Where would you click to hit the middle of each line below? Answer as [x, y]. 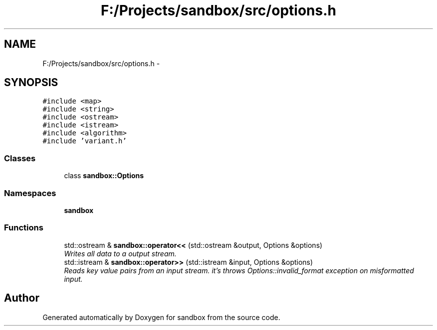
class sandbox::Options [104, 176]
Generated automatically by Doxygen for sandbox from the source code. [161, 317]
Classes [20, 158]
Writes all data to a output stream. [120, 253]
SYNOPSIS [31, 83]
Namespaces [30, 193]
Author [22, 298]
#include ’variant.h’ [85, 141]
